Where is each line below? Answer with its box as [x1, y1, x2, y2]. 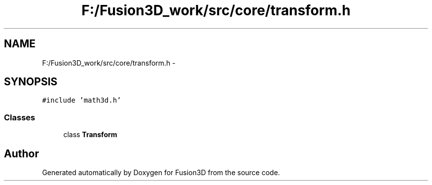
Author [4, 147, 39, 160]
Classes [4, 112, 36, 122]
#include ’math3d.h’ [42, 96, 121, 105]
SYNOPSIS [4, 75, 58, 88]
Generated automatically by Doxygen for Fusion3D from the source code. [42, 168, 280, 177]
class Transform [63, 130, 117, 139]
